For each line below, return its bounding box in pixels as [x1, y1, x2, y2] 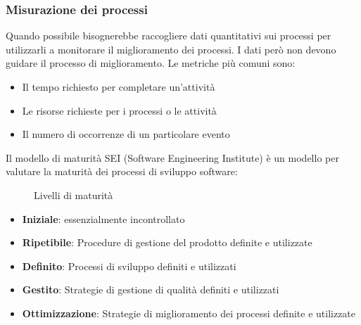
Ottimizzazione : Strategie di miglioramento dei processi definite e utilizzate [22, 305, 356, 320]
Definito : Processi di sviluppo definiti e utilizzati [22, 258, 236, 273]
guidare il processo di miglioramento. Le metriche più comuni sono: [6, 56, 296, 70]
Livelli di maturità [34, 187, 113, 202]
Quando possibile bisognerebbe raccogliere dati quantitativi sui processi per [6, 28, 331, 43]
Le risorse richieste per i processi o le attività [22, 103, 217, 117]
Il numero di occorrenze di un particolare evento [22, 127, 230, 141]
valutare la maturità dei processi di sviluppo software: [6, 164, 238, 179]
